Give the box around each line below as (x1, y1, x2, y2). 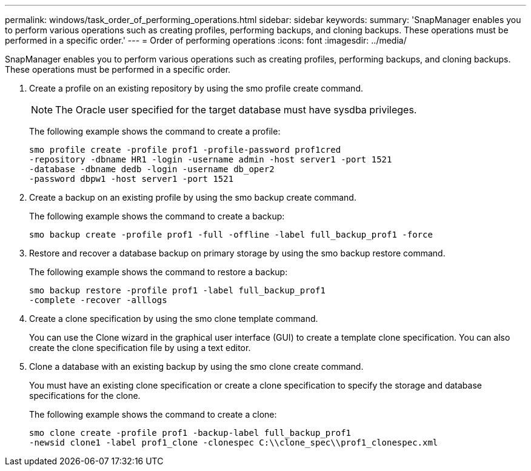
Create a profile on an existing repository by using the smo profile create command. (29, 83, 363, 93)
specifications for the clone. (29, 390, 141, 401)
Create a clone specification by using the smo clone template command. (29, 313, 318, 324)
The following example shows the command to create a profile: (29, 126, 281, 136)
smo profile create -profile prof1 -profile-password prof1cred (29, 145, 341, 155)
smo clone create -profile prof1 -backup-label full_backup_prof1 (29, 428, 352, 438)
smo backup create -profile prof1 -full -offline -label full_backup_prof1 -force (29, 230, 433, 239)
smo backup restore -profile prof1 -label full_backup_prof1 (29, 286, 326, 295)
